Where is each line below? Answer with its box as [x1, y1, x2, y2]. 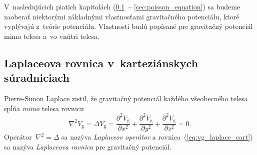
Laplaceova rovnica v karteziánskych [4, 55, 198, 70]
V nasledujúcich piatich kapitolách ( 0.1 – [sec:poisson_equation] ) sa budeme [4, 1, 240, 11]
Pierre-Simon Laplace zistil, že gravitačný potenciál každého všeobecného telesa [4, 93, 248, 103]
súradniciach [4, 70, 69, 85]
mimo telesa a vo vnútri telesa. [4, 30, 99, 41]
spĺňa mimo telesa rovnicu [4, 103, 84, 113]
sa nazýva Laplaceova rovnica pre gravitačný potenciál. [4, 141, 171, 152]
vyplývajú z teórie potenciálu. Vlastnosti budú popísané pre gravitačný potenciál [4, 21, 253, 31]
